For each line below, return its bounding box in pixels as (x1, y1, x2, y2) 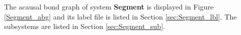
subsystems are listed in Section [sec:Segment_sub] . (4, 21, 165, 31)
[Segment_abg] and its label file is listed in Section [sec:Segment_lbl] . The (4, 11, 237, 21)
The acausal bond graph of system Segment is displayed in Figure (4, 1, 213, 11)
